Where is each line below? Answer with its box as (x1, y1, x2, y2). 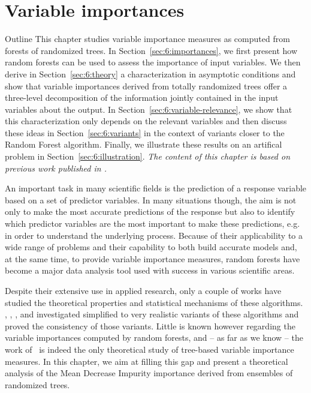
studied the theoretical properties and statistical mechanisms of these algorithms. (5, 296, 303, 308)
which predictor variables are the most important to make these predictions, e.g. (5, 217, 300, 230)
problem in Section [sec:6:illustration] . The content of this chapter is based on (5, 150, 291, 163)
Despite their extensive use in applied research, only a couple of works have (5, 284, 282, 296)
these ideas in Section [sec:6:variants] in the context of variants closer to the (5, 126, 285, 139)
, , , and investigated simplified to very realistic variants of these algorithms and (5, 308, 299, 320)
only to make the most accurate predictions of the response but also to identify (5, 205, 295, 218)
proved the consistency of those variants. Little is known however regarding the (5, 319, 295, 332)
